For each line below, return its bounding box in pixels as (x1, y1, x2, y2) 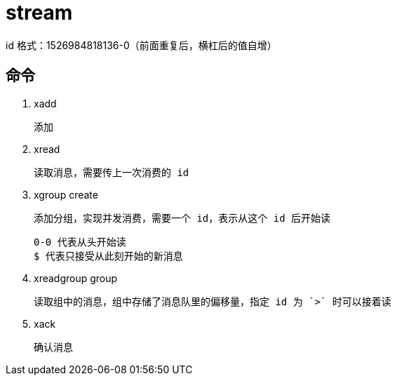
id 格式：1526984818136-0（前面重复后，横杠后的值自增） (6, 39, 277, 51)
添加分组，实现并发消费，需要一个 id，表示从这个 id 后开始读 (34, 212, 330, 224)
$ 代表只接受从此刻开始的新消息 (34, 250, 183, 262)
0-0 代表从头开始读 (34, 236, 126, 248)
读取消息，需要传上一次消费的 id (34, 166, 189, 178)
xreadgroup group (34, 272, 118, 284)
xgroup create (34, 188, 98, 201)
